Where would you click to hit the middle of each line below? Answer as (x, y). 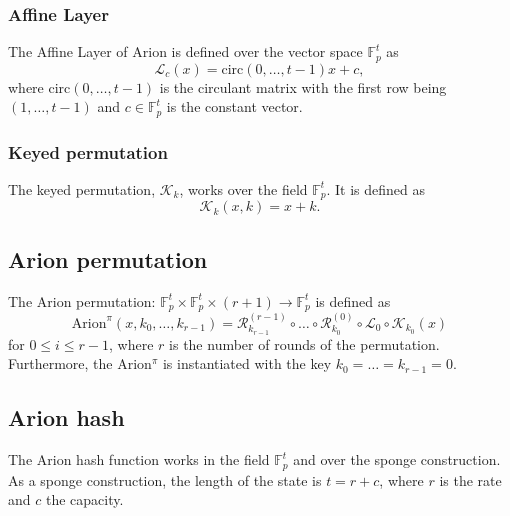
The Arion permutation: (82, 300)
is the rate (470, 479)
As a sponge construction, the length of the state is (165, 479)
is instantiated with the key (247, 363)
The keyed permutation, (82, 188)
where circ (39, 86)
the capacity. (84, 499)
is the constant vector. (234, 106)
